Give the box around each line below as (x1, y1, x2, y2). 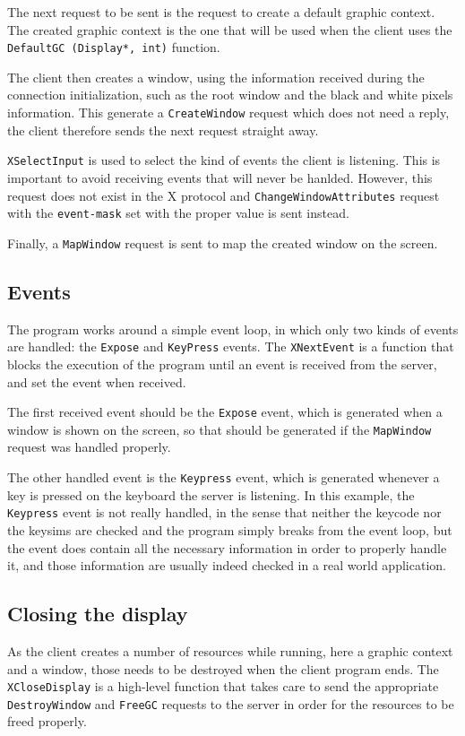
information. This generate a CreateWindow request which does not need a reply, (7, 103, 450, 122)
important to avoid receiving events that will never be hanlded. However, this (7, 168, 433, 186)
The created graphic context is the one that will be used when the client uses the (7, 20, 452, 39)
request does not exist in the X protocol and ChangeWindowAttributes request (7, 186, 440, 204)
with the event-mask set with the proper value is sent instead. (7, 203, 349, 222)
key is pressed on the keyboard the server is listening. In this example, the (7, 485, 415, 504)
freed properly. (7, 712, 87, 731)
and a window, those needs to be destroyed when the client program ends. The (7, 659, 439, 678)
